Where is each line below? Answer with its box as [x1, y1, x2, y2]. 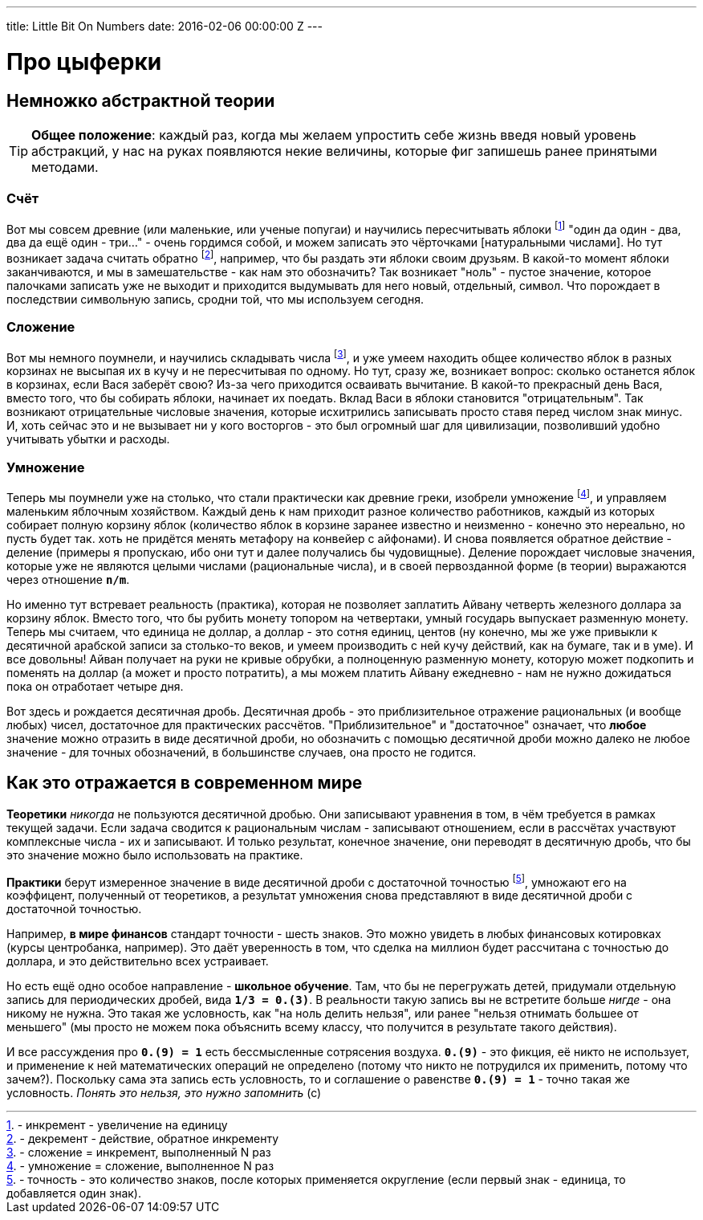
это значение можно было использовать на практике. [6, 847, 303, 862]
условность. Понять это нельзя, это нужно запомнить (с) [6, 1086, 322, 1100]
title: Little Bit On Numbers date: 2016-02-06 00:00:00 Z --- [6, 19, 323, 33]
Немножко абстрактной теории [6, 90, 275, 111]
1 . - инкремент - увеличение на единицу [6, 1118, 228, 1132]
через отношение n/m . [6, 572, 130, 586]
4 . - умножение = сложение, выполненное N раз [6, 1159, 274, 1173]
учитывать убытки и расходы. [6, 432, 170, 447]
